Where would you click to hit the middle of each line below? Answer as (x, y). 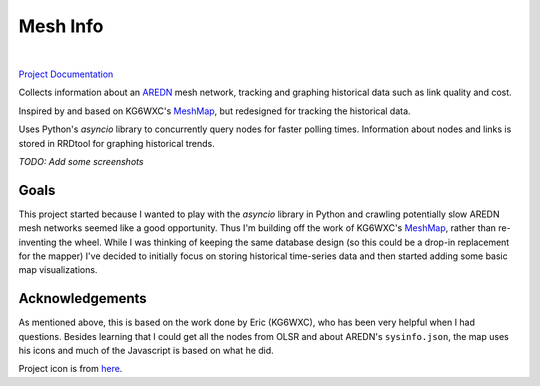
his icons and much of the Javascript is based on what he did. (146, 351)
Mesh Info (61, 26)
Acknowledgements (82, 298)
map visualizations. (58, 270)
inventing (37, 242)
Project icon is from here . (70, 369)
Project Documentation (66, 74)
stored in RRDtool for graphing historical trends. (116, 143)
